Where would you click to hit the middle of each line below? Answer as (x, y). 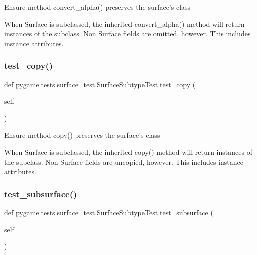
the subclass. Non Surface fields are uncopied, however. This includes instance (124, 161)
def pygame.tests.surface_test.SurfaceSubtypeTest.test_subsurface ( (109, 212)
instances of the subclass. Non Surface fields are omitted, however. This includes (127, 33)
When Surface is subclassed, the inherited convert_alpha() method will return (124, 23)
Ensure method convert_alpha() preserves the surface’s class (97, 7)
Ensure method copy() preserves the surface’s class (82, 135)
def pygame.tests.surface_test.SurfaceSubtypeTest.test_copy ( (100, 84)
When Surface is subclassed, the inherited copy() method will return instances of (128, 151)
